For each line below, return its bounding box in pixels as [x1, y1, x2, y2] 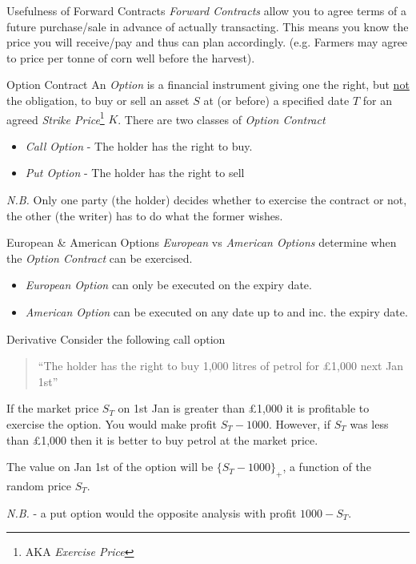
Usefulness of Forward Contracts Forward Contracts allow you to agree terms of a [6, 2, 406, 18]
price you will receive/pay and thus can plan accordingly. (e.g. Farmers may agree [6, 34, 408, 50]
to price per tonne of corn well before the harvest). [6, 49, 255, 66]
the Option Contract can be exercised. [6, 249, 193, 266]
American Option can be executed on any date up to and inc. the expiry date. [25, 303, 408, 320]
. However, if [268, 415, 330, 432]
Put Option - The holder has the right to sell [25, 164, 245, 181]
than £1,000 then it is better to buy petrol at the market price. [6, 431, 318, 448]
